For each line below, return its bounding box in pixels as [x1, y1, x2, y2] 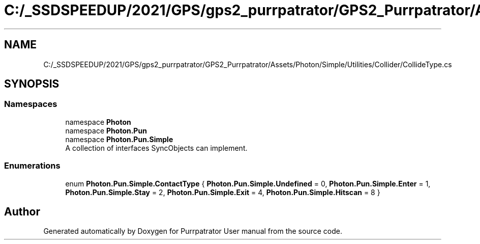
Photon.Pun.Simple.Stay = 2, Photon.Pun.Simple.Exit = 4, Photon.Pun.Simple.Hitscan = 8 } [65, 187, 380, 197]
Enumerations [4, 160, 61, 171]
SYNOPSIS [4, 77, 59, 91]
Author [4, 205, 40, 218]
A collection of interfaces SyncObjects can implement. [65, 143, 248, 152]
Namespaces [4, 99, 57, 110]
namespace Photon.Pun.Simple [65, 134, 173, 144]
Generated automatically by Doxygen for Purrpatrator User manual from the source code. [43, 227, 342, 236]
